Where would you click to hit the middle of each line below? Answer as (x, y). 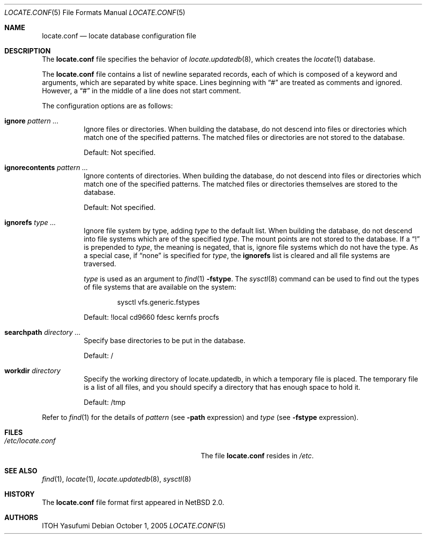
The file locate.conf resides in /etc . (257, 456)
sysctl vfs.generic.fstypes (159, 302)
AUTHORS (21, 517)
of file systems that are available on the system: (160, 287)
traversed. (100, 264)
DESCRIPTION (28, 51)
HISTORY (20, 494)
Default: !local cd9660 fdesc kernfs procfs (152, 317)
